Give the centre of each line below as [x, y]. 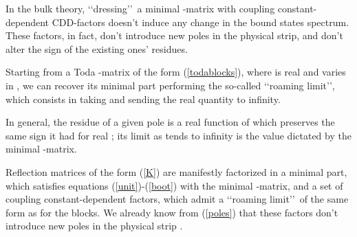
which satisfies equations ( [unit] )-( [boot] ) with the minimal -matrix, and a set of [174, 185]
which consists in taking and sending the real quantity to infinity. [143, 99]
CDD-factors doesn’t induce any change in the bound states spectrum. [201, 22]
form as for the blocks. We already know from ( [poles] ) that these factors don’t [172, 212]
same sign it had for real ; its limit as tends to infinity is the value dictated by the [178, 135]
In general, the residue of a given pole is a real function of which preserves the [170, 122]
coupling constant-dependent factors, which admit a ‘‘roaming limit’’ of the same [177, 199]
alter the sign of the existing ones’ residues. [97, 48]
